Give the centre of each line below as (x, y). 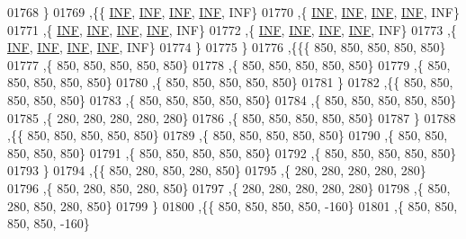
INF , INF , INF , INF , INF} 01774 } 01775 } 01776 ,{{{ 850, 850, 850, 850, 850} (227, 47)
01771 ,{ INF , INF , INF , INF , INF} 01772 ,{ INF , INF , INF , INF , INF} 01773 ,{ (232, 29)
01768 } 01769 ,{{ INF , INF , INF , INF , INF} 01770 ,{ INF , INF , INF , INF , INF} (233, 12)
